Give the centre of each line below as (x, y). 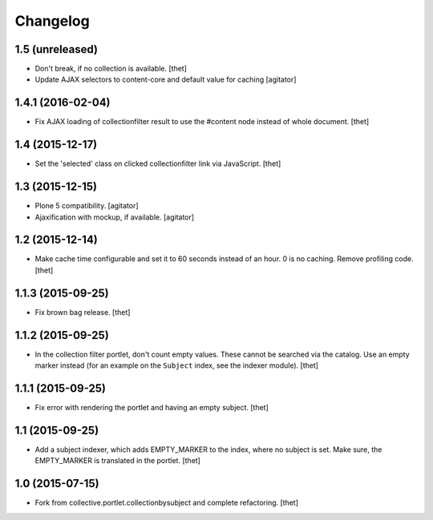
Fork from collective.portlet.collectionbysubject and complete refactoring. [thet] (167, 503)
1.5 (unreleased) (56, 49)
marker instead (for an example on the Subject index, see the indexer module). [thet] (177, 365)
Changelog (52, 21)
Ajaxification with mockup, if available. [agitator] (115, 217)
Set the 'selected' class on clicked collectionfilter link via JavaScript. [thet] (158, 163)
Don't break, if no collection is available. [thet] (111, 69)
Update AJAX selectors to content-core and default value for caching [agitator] (166, 79)
